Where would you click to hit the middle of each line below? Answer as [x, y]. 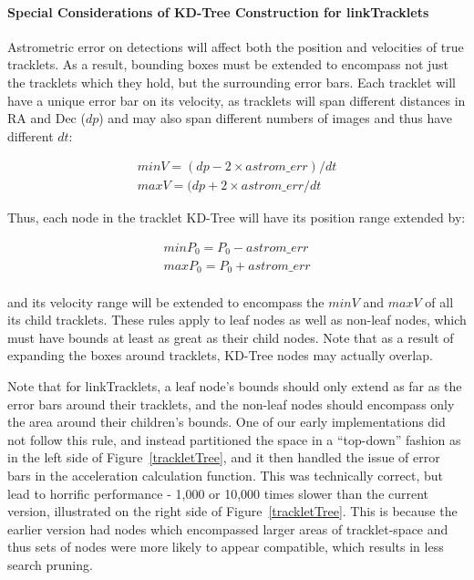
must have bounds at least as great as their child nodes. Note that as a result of [231, 337]
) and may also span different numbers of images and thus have [276, 118]
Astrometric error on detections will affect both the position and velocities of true [236, 46]
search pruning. [50, 564]
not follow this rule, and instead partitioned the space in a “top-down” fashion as [234, 439]
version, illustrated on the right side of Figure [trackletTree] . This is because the [232, 511]
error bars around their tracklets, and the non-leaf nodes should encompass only [231, 404]
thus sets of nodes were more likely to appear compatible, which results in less [226, 547]
